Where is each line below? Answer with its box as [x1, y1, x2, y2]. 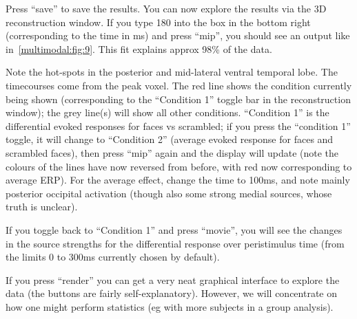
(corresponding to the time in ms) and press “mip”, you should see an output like [6, 28, 350, 43]
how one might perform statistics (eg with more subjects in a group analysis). [6, 299, 334, 313]
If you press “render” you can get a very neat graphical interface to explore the [6, 272, 340, 287]
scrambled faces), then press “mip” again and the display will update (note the [6, 145, 339, 159]
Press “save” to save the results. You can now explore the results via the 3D [6, 1, 327, 15]
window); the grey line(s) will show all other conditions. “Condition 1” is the [6, 105, 329, 120]
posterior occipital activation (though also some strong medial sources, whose [6, 186, 332, 200]
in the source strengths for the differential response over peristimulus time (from [6, 236, 345, 250]
